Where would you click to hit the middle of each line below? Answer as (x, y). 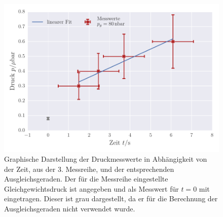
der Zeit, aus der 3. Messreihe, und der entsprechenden (89, 169)
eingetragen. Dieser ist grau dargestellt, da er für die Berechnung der (111, 198)
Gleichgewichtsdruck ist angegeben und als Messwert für (91, 188)
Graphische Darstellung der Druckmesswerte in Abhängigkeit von (106, 159)
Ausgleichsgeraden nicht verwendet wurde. (70, 209)
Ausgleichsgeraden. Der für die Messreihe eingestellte (86, 179)
